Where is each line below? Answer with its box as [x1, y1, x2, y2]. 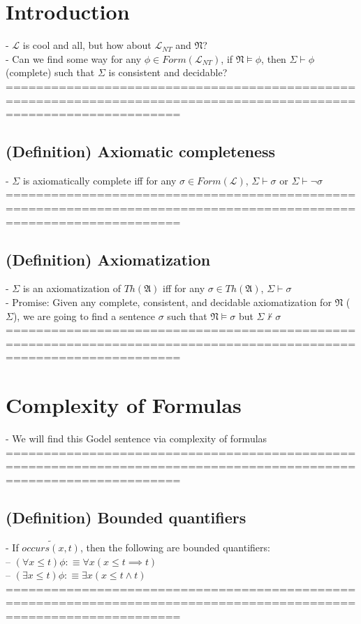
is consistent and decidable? [108, 65, 228, 80]
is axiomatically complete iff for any [22, 173, 177, 187]
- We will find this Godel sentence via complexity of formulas [6, 431, 267, 446]
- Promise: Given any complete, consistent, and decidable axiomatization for [6, 295, 332, 310]
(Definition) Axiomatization [6, 248, 211, 270]
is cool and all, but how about [22, 38, 152, 52]
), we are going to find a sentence [13, 308, 156, 323]
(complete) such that [6, 65, 95, 80]
